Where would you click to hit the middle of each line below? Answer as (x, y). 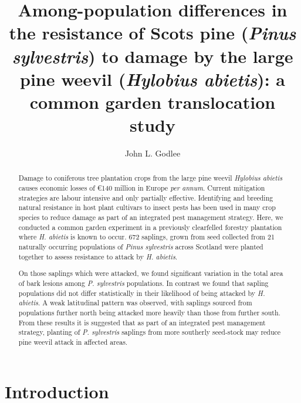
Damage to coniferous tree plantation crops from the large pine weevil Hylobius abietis (150, 178)
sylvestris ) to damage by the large (153, 56)
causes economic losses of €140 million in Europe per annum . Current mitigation (142, 188)
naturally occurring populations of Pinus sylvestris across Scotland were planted (141, 247)
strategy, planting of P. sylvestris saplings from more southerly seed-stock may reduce (150, 332)
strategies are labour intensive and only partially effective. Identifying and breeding (146, 197)
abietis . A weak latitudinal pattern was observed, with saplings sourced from (135, 303)
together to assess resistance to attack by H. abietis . (98, 256)
